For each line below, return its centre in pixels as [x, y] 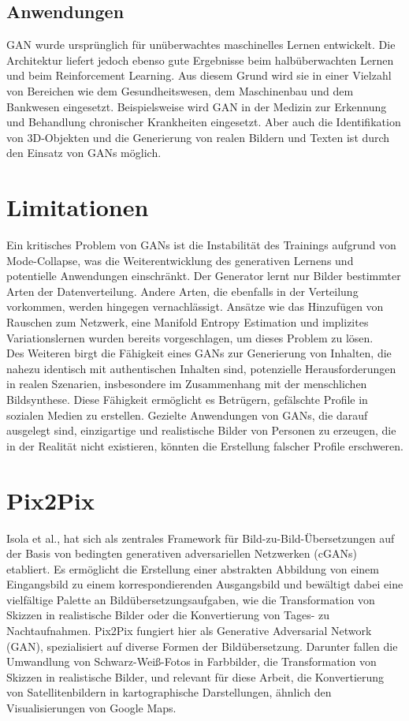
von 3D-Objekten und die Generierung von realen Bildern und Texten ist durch [198, 137]
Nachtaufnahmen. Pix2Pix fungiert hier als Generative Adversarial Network [189, 631]
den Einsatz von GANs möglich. [84, 153]
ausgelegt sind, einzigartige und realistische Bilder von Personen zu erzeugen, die [201, 430]
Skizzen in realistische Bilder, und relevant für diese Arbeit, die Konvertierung [195, 676]
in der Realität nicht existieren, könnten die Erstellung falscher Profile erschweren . [205, 445]
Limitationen [78, 207]
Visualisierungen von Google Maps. [91, 708]
